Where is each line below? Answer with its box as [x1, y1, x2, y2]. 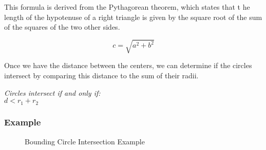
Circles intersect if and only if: [4, 87, 101, 98]
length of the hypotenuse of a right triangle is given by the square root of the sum [4, 11, 262, 22]
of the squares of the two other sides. [4, 22, 120, 32]
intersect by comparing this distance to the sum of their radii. [4, 70, 199, 80]
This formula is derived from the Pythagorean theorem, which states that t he [4, 2, 250, 12]
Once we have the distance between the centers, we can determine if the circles [4, 60, 252, 71]
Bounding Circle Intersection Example [25, 136, 145, 146]
